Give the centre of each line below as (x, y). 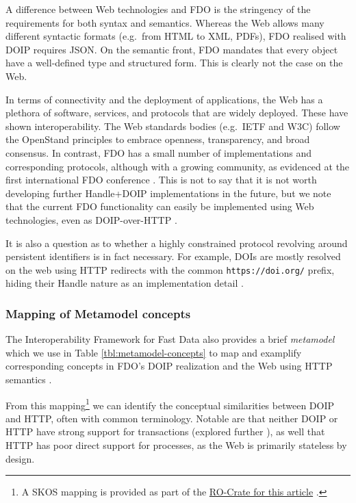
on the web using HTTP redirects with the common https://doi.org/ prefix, (170, 269)
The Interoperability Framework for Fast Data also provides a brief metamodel (170, 339)
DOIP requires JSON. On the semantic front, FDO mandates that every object (172, 49)
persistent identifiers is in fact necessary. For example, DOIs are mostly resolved (173, 256)
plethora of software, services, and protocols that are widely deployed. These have (177, 113)
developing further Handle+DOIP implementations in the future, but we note (168, 193)
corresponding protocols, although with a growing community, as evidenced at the (178, 166)
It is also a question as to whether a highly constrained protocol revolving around (177, 243)
